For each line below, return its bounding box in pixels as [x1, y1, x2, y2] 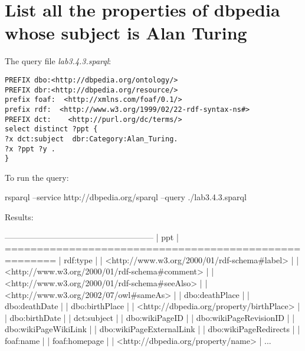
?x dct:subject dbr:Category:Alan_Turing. [5, 134, 178, 143]
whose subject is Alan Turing [5, 21, 247, 45]
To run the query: [5, 171, 69, 183]
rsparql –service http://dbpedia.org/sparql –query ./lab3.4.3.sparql [5, 191, 247, 203]
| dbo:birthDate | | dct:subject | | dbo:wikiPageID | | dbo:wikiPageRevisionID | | [5, 311, 295, 323]
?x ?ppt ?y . [5, 144, 55, 153]
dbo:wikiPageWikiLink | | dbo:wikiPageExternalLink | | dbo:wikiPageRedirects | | [5, 323, 300, 335]
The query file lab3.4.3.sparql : [5, 55, 111, 67]
